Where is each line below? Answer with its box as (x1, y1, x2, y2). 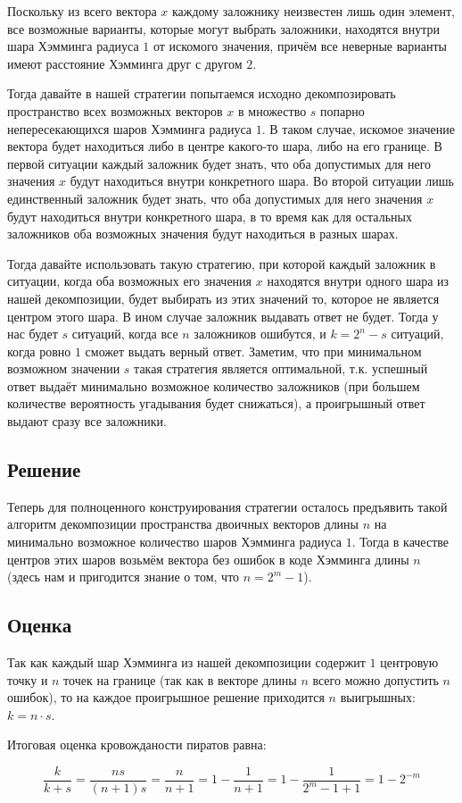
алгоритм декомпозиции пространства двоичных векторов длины (7, 514, 359, 533)
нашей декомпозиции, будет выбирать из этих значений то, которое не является (7, 289, 440, 307)
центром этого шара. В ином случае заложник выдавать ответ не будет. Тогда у (7, 306, 439, 325)
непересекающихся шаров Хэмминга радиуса (7, 119, 252, 138)
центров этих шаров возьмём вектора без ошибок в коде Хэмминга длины (7, 549, 409, 568)
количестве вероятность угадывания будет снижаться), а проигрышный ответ (7, 394, 425, 413)
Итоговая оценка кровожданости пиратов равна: (7, 735, 267, 754)
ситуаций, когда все (71, 324, 178, 343)
